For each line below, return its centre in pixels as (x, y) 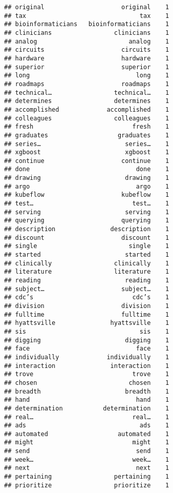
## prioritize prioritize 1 (87, 485)
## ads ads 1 (87, 426)
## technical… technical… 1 (87, 93)
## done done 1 (87, 169)
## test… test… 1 (87, 204)
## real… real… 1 (87, 417)
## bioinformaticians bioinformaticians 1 (87, 24)
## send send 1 (87, 451)
